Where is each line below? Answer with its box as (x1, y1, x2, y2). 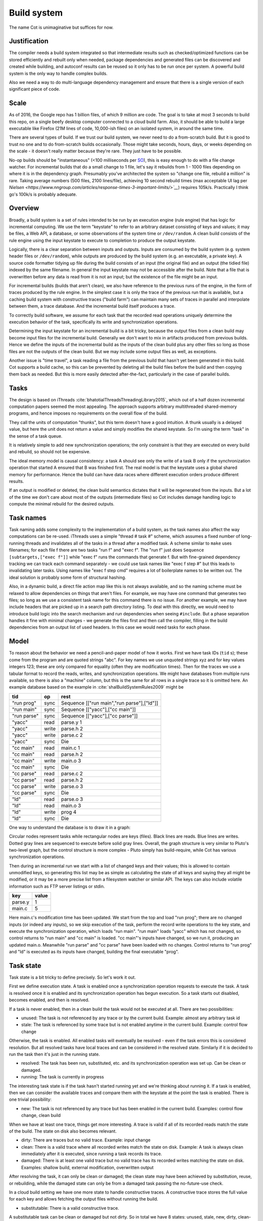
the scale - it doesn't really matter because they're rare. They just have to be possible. (9, 148, 182, 154)
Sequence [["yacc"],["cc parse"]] (61, 712, 138, 719)
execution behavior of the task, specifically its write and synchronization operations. (9, 319, 178, 325)
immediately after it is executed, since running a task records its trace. (21, 1151, 162, 1157)
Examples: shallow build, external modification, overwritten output (21, 1164, 154, 1170)
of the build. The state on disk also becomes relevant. (9, 1128, 117, 1134)
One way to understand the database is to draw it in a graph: (9, 824, 131, 830)
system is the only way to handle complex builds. (9, 70, 108, 76)
